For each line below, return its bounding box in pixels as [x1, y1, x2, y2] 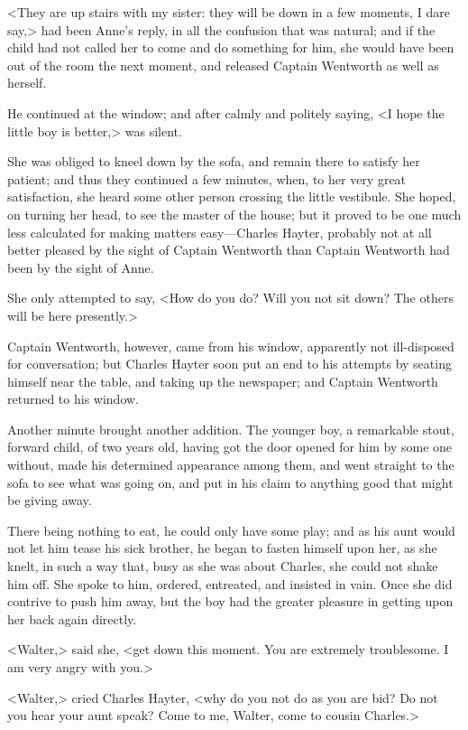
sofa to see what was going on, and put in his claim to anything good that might [7, 473, 454, 491]
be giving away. [7, 491, 92, 510]
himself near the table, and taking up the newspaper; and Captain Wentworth [7, 371, 438, 390]
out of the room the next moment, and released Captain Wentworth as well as [7, 55, 439, 74]
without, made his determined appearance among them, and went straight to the [7, 455, 454, 474]
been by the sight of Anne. [7, 257, 154, 276]
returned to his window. [7, 389, 140, 408]
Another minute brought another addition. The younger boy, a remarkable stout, [7, 419, 454, 438]
